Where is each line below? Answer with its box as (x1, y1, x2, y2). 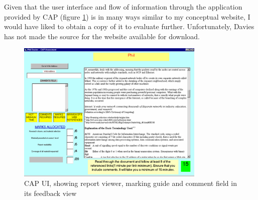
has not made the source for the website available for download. (4, 31, 200, 41)
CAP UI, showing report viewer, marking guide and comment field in (24, 178, 237, 188)
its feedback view (24, 187, 77, 198)
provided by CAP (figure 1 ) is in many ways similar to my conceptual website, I (4, 11, 250, 22)
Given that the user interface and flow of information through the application (4, 2, 242, 12)
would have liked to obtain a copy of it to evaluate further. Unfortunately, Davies (4, 21, 254, 32)
